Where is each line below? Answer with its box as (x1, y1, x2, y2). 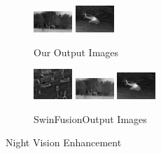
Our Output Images (34, 44, 119, 59)
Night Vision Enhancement (6, 135, 122, 150)
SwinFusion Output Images (34, 111, 147, 126)
